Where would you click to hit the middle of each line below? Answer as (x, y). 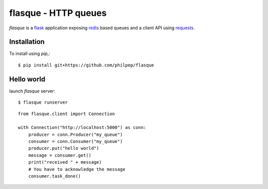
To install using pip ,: (30, 54)
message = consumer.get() (60, 155)
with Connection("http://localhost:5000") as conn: (82, 127)
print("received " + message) (65, 162)
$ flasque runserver (43, 102)
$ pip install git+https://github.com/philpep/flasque (86, 65)
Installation (27, 42)
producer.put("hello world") (64, 148)
